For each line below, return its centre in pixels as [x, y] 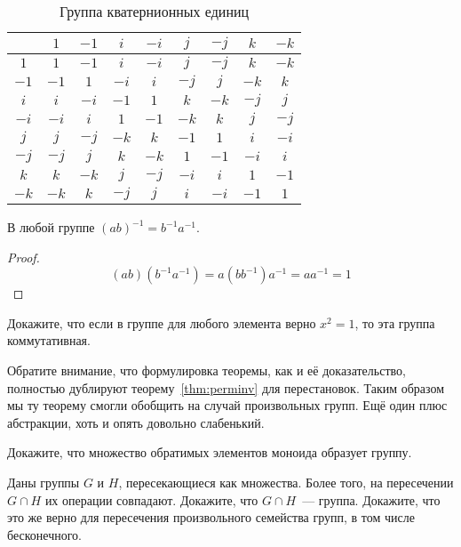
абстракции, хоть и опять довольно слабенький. [136, 422]
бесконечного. [44, 534]
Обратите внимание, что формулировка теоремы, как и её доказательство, [207, 370]
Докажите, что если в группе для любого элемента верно [162, 322]
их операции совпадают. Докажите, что [151, 499]
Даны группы [44, 482]
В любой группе [51, 227]
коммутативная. [49, 340]
